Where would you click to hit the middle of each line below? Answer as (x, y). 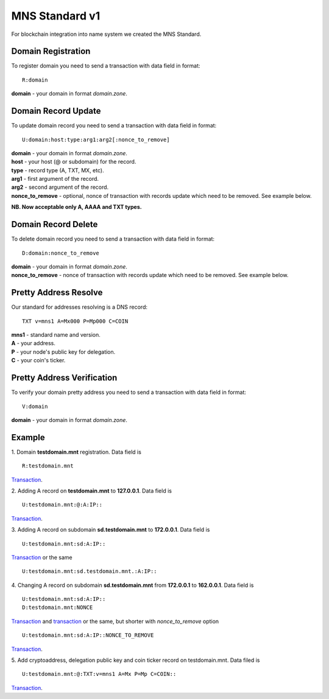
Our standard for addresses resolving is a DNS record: (80, 307)
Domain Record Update (56, 111)
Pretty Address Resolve (57, 293)
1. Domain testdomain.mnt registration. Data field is (76, 452)
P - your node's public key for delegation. (63, 352)
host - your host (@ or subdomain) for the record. (74, 162)
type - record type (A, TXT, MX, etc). (58, 170)
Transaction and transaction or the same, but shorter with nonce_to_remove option (115, 621)
